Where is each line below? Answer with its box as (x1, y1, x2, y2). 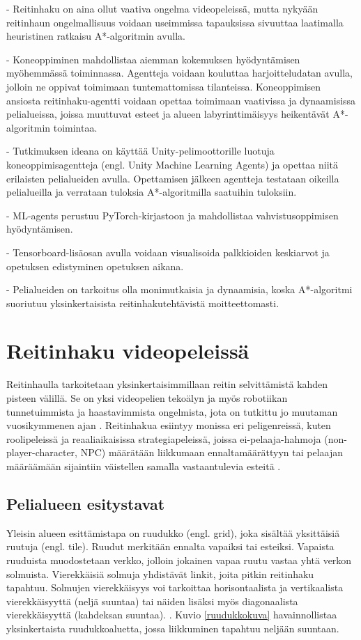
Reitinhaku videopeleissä (6, 336, 249, 365)
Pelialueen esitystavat (6, 492, 165, 514)
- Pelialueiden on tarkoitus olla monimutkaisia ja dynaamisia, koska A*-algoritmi (6, 282, 353, 297)
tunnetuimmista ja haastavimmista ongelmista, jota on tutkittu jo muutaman (6, 404, 338, 419)
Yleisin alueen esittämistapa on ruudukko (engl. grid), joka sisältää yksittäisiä (6, 525, 340, 540)
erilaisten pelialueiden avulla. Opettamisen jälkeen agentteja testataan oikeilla (6, 171, 339, 185)
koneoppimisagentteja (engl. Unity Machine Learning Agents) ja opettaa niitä (6, 157, 339, 171)
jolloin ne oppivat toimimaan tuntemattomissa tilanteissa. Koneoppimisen (6, 79, 321, 93)
